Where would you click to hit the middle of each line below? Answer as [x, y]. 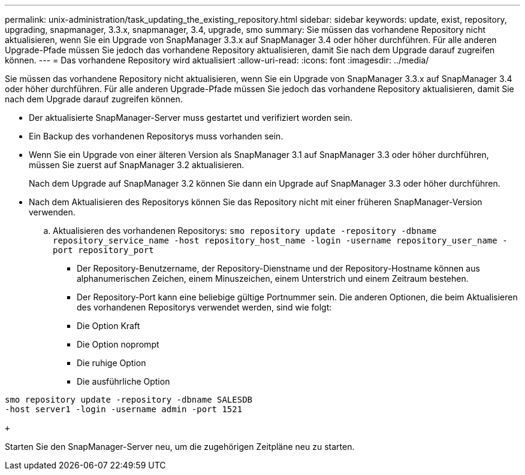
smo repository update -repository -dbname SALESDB [129, 400]
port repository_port [103, 250]
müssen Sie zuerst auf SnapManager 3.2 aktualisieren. [137, 165]
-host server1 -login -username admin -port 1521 [124, 409]
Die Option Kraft [108, 326]
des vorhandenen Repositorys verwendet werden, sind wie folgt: [204, 307]
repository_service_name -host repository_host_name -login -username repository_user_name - [280, 240]
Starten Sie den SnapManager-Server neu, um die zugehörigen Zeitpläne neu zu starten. [180, 447]
